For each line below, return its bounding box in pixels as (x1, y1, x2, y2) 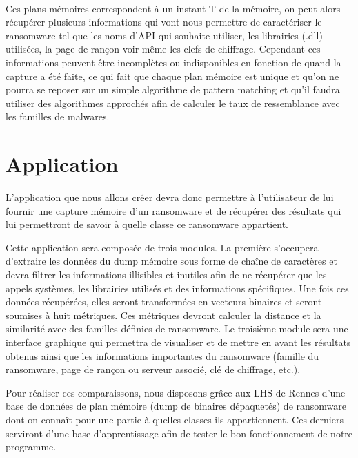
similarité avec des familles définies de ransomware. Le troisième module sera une (6, 321, 348, 336)
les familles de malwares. (6, 109, 110, 124)
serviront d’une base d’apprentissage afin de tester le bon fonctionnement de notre (6, 426, 353, 440)
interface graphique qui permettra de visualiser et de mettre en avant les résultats (6, 335, 351, 349)
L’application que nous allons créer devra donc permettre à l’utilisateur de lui (6, 190, 334, 204)
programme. (6, 439, 57, 454)
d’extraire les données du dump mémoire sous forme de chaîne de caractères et (6, 254, 337, 268)
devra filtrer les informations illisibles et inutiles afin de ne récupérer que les (6, 267, 327, 282)
